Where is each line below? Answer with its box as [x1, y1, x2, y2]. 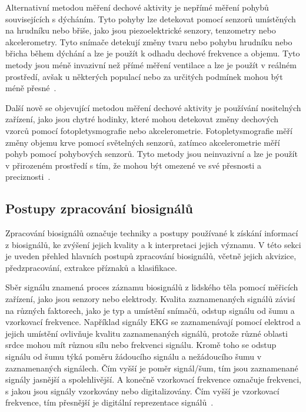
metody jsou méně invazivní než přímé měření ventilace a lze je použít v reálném [5, 58, 297, 71]
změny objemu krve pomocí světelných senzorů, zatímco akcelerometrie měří [5, 136, 280, 148]
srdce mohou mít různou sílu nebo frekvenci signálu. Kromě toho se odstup [5, 339, 277, 351]
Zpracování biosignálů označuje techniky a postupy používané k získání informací [5, 227, 298, 239]
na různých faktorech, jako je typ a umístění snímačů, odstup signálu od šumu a [5, 304, 295, 316]
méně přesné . [5, 82, 56, 94]
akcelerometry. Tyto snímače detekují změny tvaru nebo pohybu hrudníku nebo [5, 35, 292, 48]
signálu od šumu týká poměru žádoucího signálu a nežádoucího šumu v [5, 350, 262, 363]
